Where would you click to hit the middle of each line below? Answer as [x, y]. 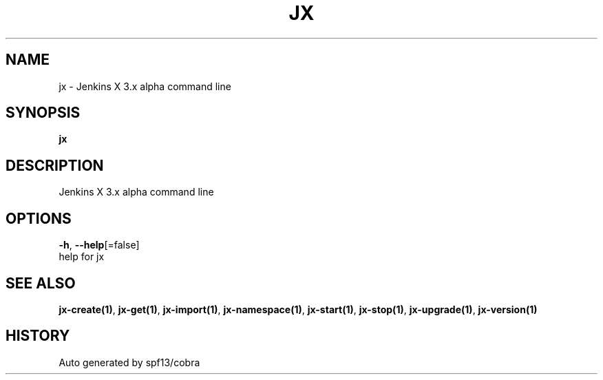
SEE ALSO [41, 283]
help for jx [82, 257]
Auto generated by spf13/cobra [129, 362]
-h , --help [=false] [99, 245]
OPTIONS [39, 218]
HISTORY [38, 336]
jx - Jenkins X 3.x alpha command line [145, 86]
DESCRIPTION [55, 165]
